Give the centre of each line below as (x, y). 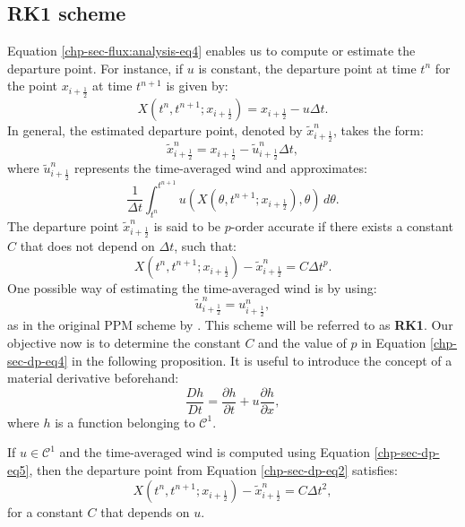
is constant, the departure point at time (307, 68)
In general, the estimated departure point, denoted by (155, 130)
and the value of (302, 342)
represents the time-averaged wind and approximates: (220, 168)
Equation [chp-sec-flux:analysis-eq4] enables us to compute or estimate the (211, 51)
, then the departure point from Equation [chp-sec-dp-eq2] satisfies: (213, 470)
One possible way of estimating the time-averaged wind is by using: (192, 287)
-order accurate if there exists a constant (342, 225)
